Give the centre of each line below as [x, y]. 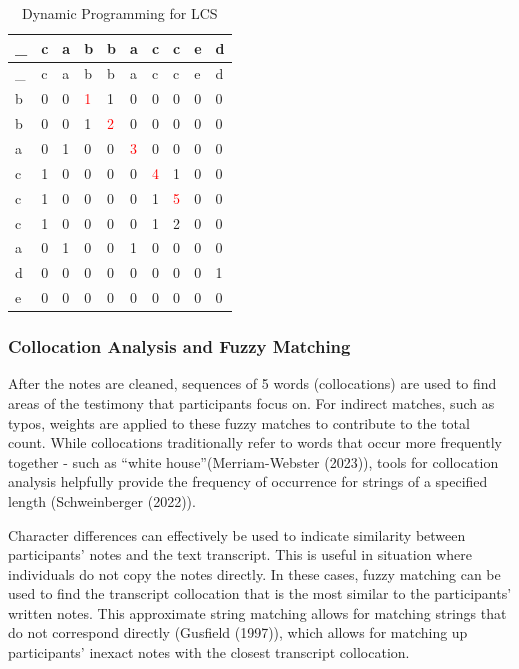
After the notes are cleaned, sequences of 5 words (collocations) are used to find [252, 383]
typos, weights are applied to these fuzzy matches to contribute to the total [239, 422]
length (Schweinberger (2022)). [102, 500]
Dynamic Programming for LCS [119, 13]
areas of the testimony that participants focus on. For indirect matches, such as [251, 402]
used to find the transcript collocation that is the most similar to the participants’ [260, 593]
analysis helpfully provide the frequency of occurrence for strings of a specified [248, 481]
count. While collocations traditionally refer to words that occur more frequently [255, 442]
